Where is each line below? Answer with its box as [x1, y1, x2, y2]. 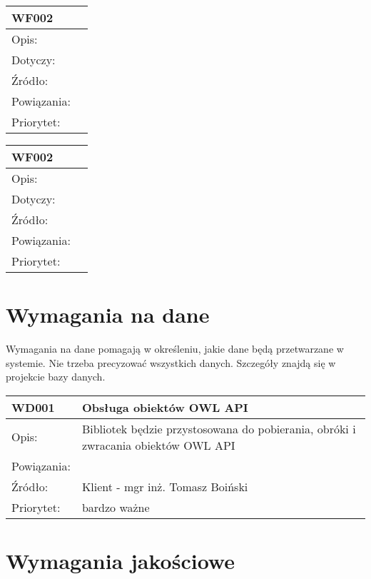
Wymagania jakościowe [6, 546, 235, 575]
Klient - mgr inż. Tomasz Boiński [81, 478, 248, 495]
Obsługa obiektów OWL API [81, 398, 248, 416]
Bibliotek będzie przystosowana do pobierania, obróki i [81, 420, 356, 437]
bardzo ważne [81, 498, 150, 515]
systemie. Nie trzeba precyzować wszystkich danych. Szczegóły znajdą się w [6, 355, 336, 370]
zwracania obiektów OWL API [81, 436, 235, 453]
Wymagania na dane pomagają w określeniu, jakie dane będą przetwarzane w [6, 341, 344, 356]
